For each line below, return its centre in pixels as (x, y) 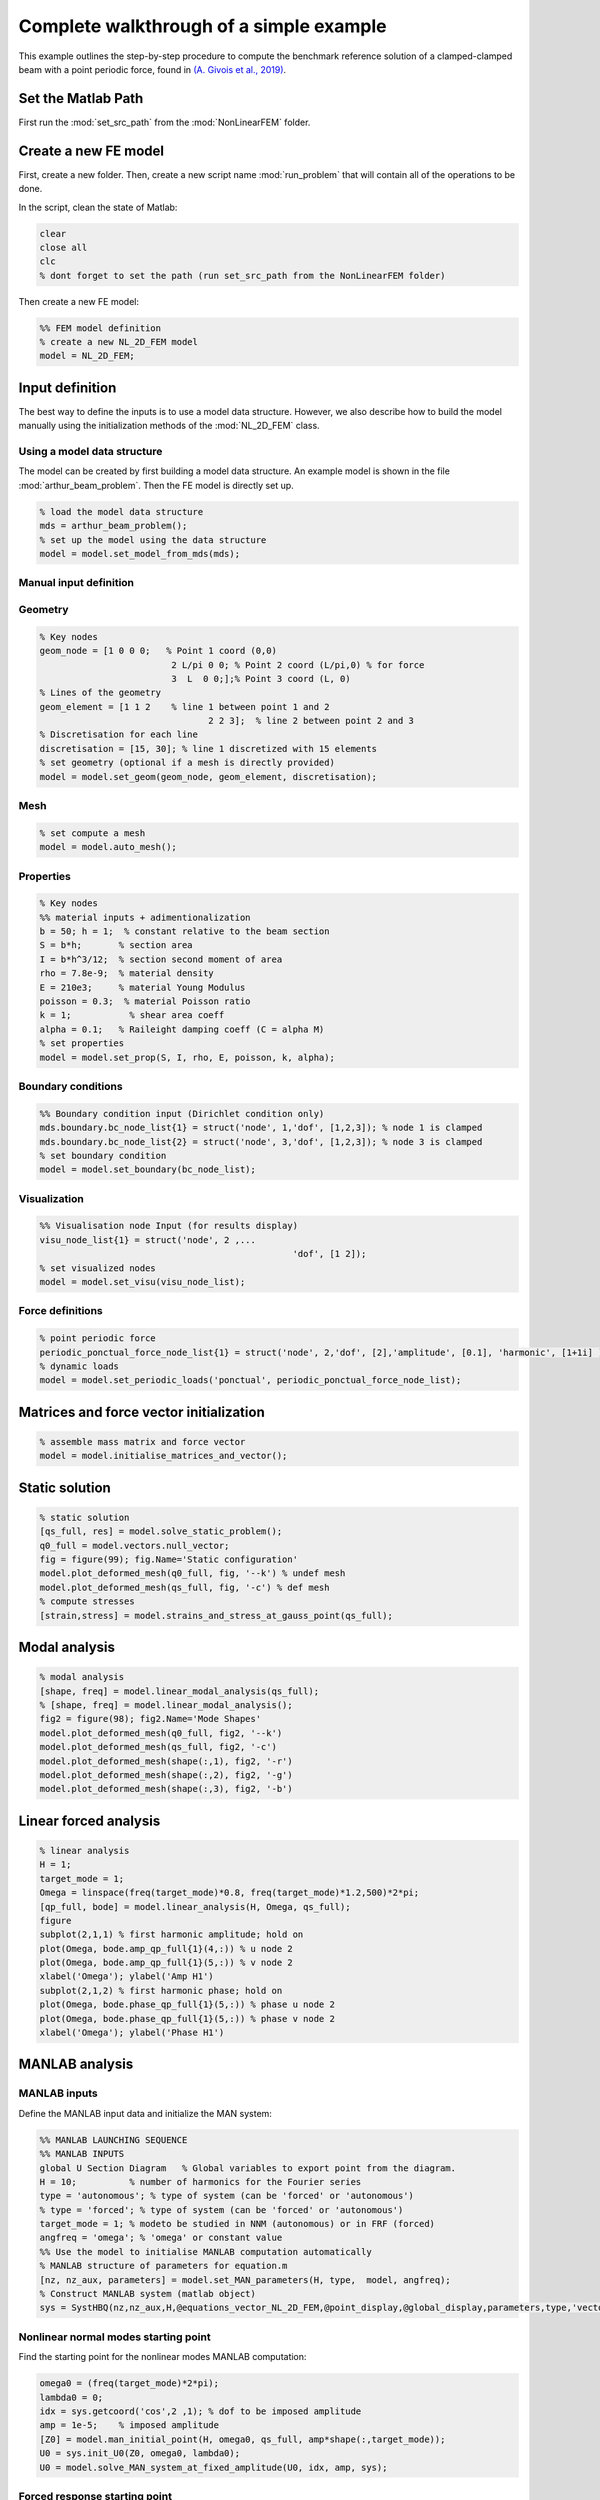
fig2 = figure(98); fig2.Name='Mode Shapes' (150, 1719)
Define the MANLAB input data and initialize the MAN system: (145, 2113)
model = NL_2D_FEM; (87, 356)
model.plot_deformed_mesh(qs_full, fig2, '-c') (158, 1747)
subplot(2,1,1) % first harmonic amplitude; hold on (171, 1934)
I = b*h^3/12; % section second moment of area (161, 959)
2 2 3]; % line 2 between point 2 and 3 (311, 721)
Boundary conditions (71, 1086)
